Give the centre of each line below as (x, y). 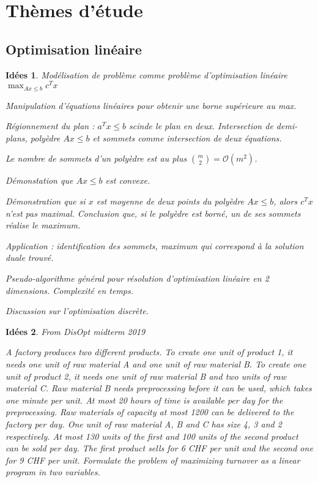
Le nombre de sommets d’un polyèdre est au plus (96, 158)
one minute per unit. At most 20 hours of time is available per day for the (144, 400)
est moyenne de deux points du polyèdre (170, 201)
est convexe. (128, 180)
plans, (17, 137)
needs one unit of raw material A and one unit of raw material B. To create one (156, 364)
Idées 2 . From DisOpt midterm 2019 (76, 331)
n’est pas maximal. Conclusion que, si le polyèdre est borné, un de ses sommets (153, 213)
